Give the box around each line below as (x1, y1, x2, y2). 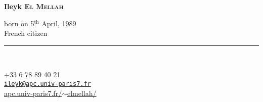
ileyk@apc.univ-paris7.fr (4, 80, 91, 87)
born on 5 (4, 18, 34, 28)
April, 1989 (41, 18, 76, 28)
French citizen (4, 28, 48, 38)
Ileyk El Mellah (4, 1, 64, 11)
